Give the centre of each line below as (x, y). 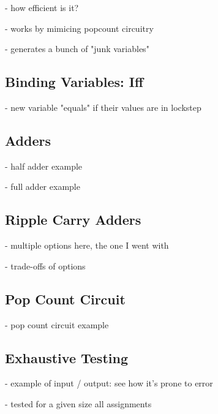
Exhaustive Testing (66, 357)
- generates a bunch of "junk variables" (77, 49)
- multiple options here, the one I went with (87, 245)
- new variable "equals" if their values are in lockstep (103, 107)
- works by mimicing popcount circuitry (79, 28)
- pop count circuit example (57, 324)
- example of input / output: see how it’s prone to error (109, 383)
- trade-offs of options (45, 265)
